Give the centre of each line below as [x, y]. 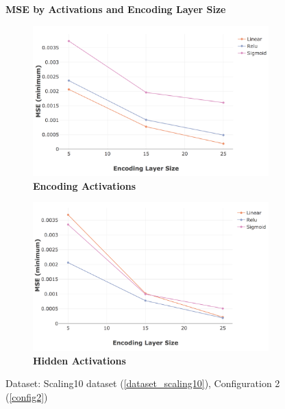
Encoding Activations [85, 185]
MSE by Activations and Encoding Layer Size [116, 9]
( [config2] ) [27, 396]
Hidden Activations [79, 360]
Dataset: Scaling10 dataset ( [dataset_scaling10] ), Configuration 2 [143, 383]
